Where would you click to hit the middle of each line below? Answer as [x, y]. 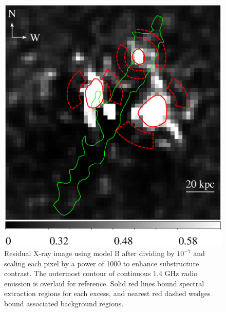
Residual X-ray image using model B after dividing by [89, 253]
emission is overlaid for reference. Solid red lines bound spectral [104, 283]
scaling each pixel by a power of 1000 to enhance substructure [102, 263]
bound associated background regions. [64, 303]
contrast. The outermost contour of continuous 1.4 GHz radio [101, 273]
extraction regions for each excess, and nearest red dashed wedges [107, 293]
